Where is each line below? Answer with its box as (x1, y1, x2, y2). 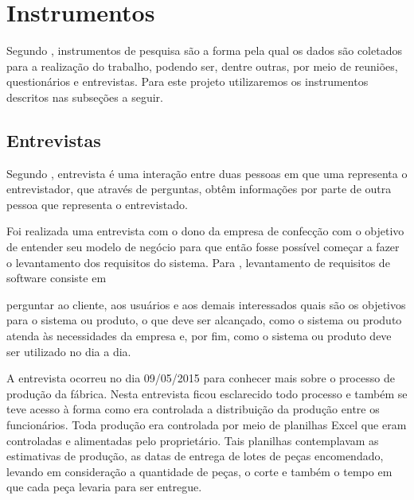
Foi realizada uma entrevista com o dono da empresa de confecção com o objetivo (6, 223, 404, 239)
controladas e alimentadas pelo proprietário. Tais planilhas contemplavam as (6, 432, 379, 448)
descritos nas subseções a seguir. (6, 88, 163, 105)
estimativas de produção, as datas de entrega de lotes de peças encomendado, (6, 448, 384, 464)
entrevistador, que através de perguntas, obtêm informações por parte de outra (6, 180, 392, 197)
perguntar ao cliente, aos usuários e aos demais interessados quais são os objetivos (6, 296, 406, 312)
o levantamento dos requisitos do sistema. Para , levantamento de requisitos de (6, 254, 390, 270)
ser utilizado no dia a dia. (6, 343, 131, 359)
